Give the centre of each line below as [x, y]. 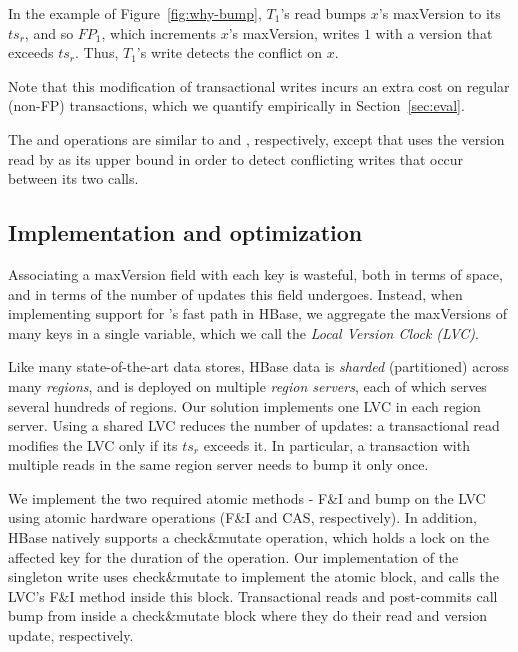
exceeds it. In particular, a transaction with [336, 444]
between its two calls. [73, 178]
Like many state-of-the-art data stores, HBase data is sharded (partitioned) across [258, 366]
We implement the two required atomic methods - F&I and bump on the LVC [247, 497]
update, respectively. [71, 635]
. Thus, [97, 52]
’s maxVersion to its [439, 13]
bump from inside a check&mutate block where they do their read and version [248, 615]
